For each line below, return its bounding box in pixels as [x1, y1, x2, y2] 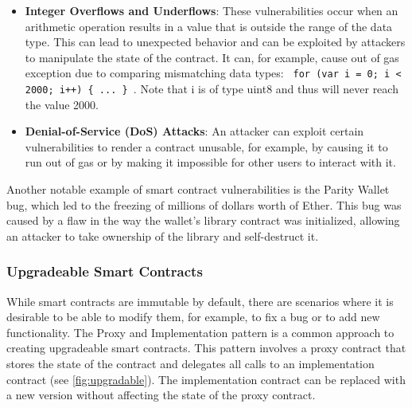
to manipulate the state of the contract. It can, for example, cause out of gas [25, 49, 399, 65]
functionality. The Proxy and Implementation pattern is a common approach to [6, 324, 395, 340]
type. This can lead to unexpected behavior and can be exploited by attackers [25, 33, 406, 50]
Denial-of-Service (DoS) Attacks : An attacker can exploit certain [25, 123, 364, 139]
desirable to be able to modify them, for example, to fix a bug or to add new [6, 308, 380, 325]
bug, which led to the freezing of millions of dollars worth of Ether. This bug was [6, 196, 402, 213]
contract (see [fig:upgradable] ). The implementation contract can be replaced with [6, 371, 406, 387]
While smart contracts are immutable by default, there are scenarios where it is [6, 292, 394, 309]
